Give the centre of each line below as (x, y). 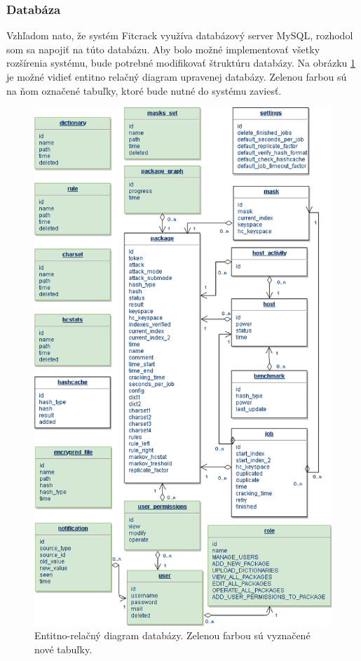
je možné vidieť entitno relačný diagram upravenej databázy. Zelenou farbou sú (177, 76)
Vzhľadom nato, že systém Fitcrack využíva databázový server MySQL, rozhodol (180, 35)
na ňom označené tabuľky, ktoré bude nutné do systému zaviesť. (144, 90)
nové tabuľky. (63, 649)
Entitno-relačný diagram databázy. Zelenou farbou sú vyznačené (172, 635)
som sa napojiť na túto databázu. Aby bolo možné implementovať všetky (163, 49)
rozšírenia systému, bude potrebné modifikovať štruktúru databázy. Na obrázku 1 (181, 63)
